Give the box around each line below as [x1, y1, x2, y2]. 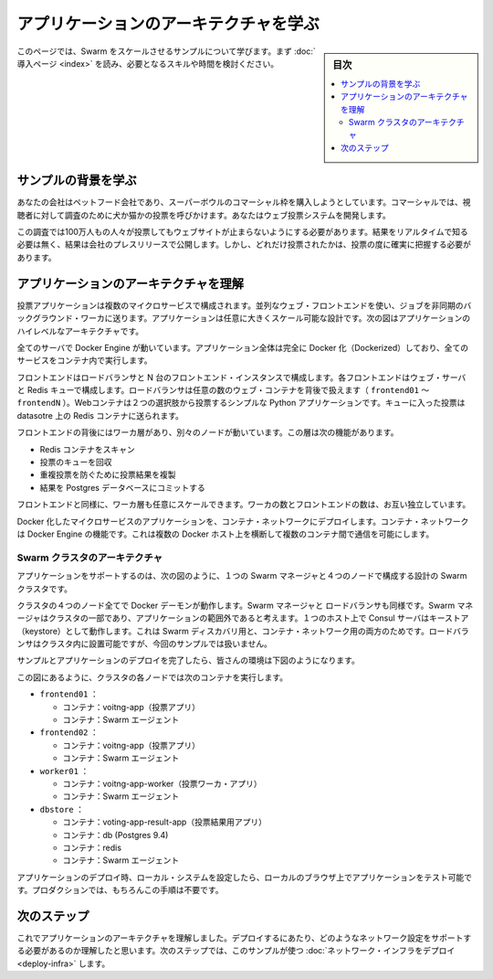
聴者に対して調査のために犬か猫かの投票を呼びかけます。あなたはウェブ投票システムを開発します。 [16, 209, 392, 220]
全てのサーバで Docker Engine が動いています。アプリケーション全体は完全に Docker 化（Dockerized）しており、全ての [16, 342, 469, 353]
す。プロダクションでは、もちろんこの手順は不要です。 [16, 885, 224, 896]
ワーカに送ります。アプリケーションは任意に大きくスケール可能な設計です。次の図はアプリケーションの [80, 313, 471, 324]
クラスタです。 [16, 583, 73, 594]
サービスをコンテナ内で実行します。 [16, 355, 152, 366]
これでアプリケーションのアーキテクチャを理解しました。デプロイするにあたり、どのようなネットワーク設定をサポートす [16, 932, 472, 943]
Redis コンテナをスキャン [39, 443, 136, 454]
